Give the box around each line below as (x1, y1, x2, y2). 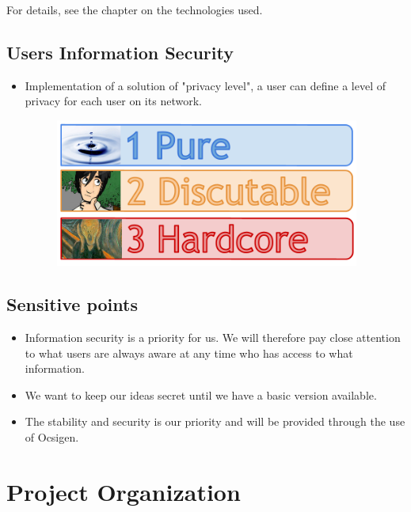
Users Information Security (6, 40, 234, 64)
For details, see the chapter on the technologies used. (6, 2, 263, 17)
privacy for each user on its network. (25, 93, 202, 109)
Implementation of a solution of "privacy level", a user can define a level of (25, 77, 386, 93)
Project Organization (6, 475, 241, 507)
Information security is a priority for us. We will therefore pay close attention (25, 329, 401, 346)
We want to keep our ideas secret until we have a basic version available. (25, 386, 377, 403)
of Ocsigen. (25, 429, 79, 446)
